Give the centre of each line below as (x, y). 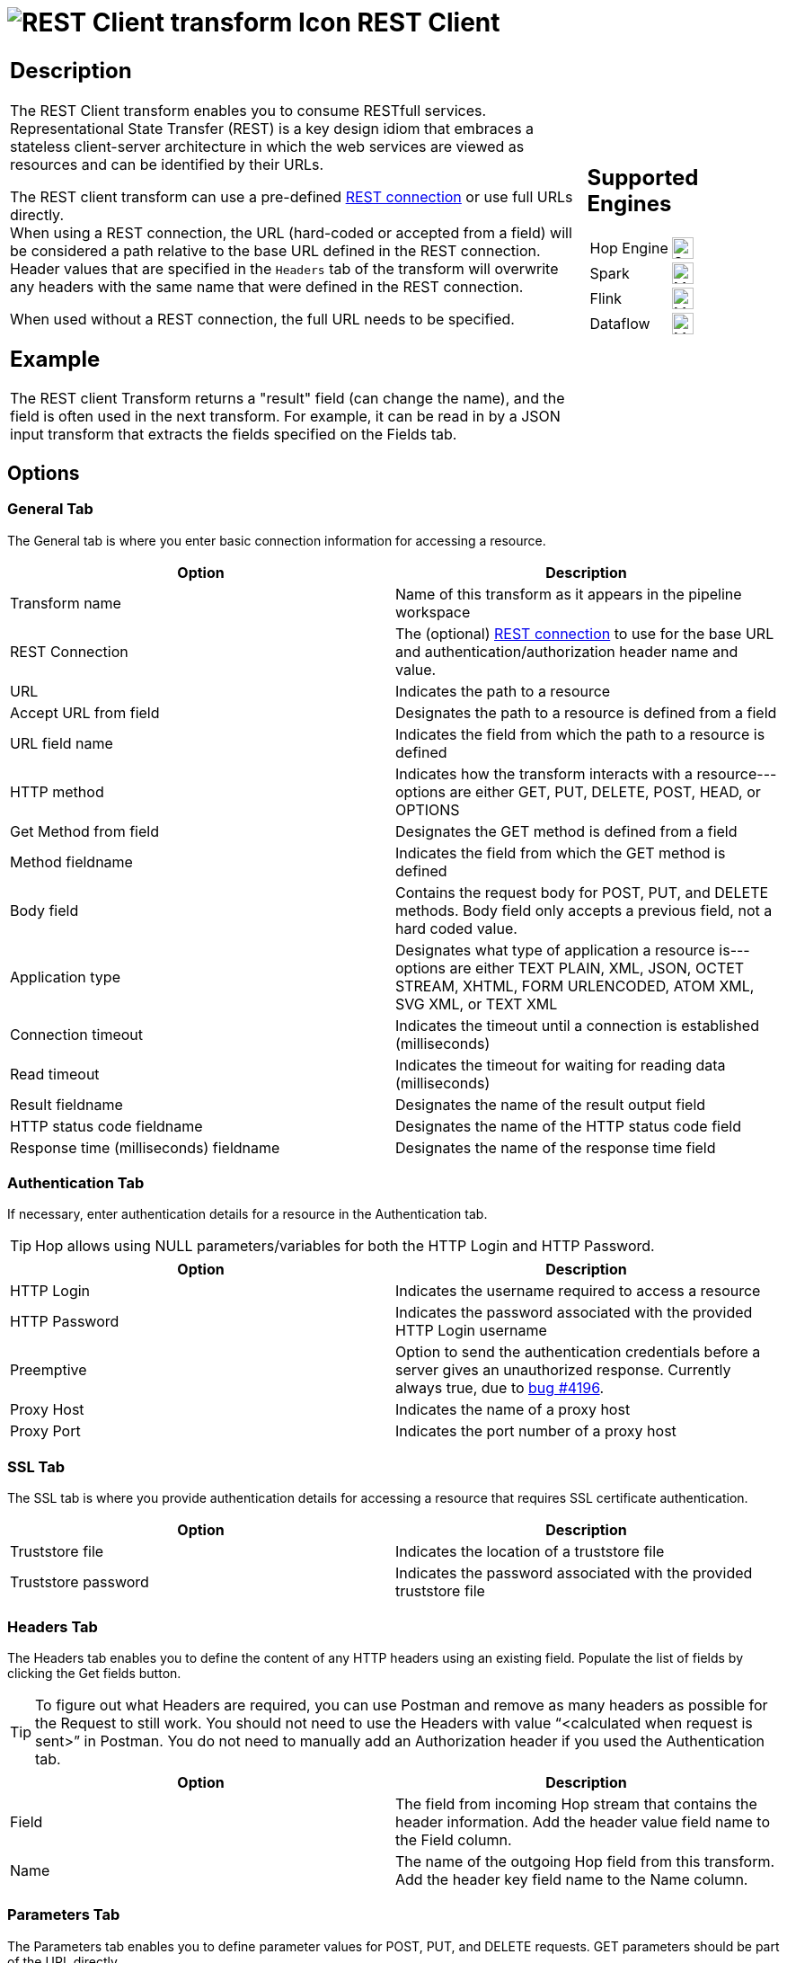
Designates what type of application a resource (555, 950)
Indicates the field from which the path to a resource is (580, 734)
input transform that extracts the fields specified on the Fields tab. (234, 435)
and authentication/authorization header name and (567, 651)
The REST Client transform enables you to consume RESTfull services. (248, 110)
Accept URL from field (85, 712)
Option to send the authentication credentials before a (578, 1352)
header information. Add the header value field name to (583, 1821)
